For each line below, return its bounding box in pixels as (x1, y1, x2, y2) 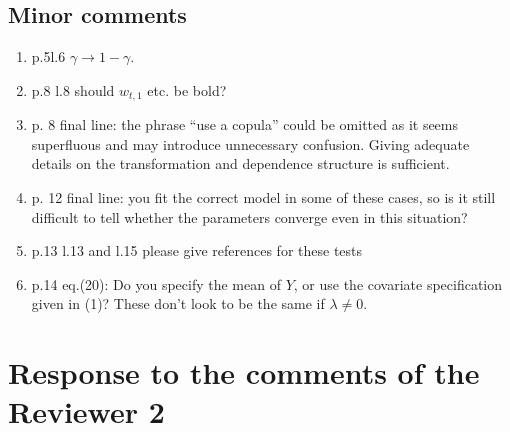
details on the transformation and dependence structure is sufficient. (31, 153, 450, 174)
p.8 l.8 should (31, 79, 115, 100)
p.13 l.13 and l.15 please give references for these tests (31, 240, 363, 261)
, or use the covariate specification (293, 273, 503, 294)
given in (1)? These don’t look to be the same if (31, 293, 325, 314)
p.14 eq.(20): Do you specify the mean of (31, 273, 281, 294)
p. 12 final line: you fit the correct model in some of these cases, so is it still (31, 187, 496, 208)
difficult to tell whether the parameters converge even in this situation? (31, 206, 468, 227)
